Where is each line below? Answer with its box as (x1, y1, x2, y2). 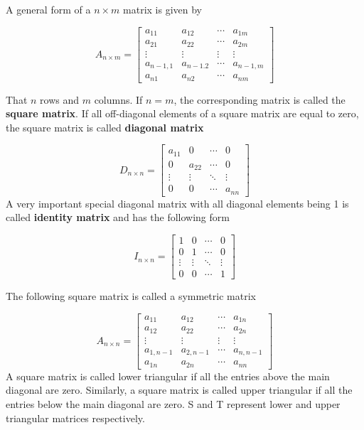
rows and (40, 92, 80, 107)
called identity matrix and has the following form (6, 210, 230, 225)
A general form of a (6, 2, 91, 16)
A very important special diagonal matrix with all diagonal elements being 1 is (6, 195, 349, 210)
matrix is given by (123, 2, 203, 16)
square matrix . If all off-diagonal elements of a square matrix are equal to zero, (6, 106, 359, 121)
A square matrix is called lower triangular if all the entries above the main (6, 368, 330, 383)
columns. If (94, 92, 143, 107)
